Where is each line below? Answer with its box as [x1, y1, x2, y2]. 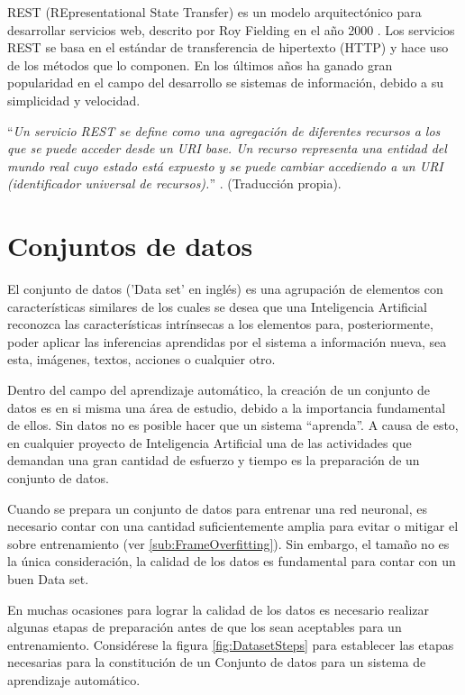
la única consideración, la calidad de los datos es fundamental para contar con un [7, 552, 456, 571]
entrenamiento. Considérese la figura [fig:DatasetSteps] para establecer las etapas [7, 635, 454, 654]
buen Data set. [7, 569, 89, 588]
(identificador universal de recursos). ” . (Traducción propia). [7, 174, 342, 193]
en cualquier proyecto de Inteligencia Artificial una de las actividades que [7, 433, 412, 452]
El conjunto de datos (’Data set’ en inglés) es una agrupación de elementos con [7, 279, 443, 298]
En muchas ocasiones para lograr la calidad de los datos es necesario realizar [7, 599, 429, 618]
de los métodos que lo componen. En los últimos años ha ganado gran [7, 55, 393, 74]
